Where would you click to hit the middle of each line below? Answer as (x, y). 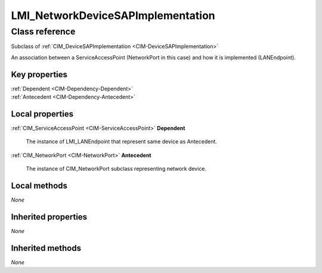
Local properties (42, 114)
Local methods (39, 185)
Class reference (43, 32)
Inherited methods (46, 248)
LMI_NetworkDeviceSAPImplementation (113, 15)
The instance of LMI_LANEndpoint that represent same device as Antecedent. (122, 142)
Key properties (39, 74)
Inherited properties (49, 217)
